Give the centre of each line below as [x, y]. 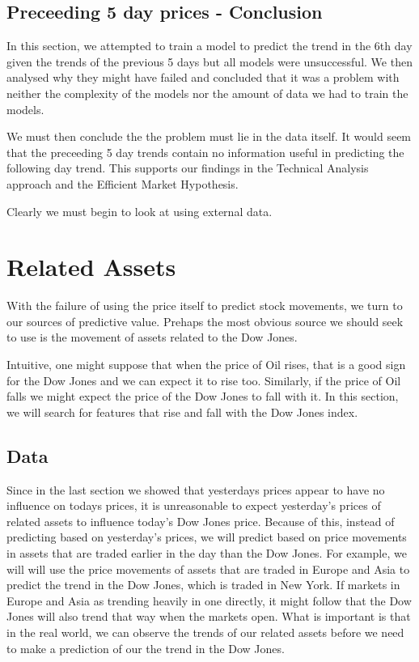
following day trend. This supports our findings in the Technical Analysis [188, 168]
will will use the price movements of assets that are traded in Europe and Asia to [208, 569]
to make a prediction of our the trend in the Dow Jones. [146, 648]
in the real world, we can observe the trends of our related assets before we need [205, 632]
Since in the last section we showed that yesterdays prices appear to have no [196, 489]
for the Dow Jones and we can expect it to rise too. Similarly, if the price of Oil [204, 380]
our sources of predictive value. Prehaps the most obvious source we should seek [205, 321]
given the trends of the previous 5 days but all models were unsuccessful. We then [209, 61]
